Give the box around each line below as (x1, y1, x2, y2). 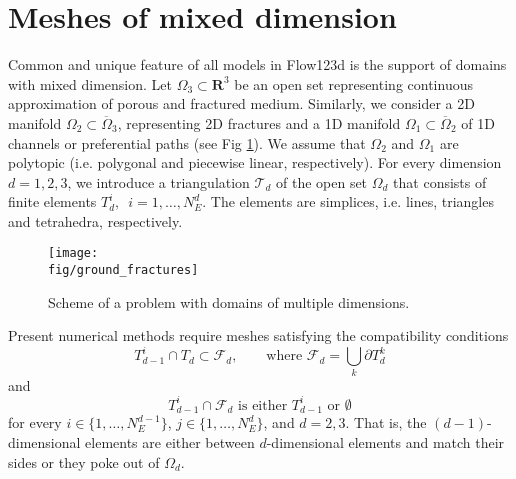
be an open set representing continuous (234, 73, 473, 94)
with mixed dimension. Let (8, 73, 172, 94)
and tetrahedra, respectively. (8, 210, 183, 231)
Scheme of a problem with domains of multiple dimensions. (48, 291, 410, 312)
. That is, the (345, 412, 427, 433)
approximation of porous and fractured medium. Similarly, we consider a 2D (8, 93, 475, 114)
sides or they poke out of (8, 451, 160, 472)
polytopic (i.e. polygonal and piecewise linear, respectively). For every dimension (8, 152, 502, 173)
